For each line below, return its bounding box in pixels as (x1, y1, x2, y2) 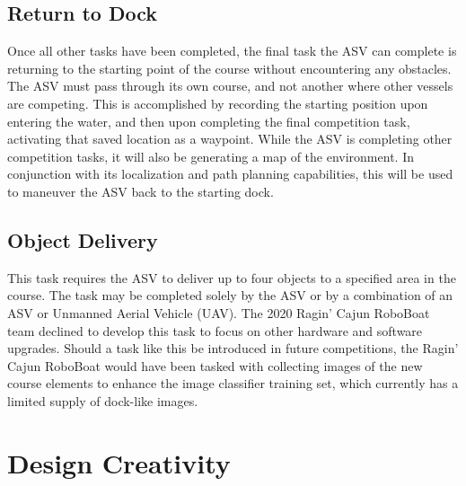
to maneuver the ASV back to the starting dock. (7, 181, 274, 200)
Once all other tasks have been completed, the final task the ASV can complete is (7, 41, 457, 60)
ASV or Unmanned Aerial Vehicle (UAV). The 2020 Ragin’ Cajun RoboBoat (7, 303, 430, 322)
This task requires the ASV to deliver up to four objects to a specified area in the (7, 268, 456, 287)
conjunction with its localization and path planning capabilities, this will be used (7, 164, 453, 183)
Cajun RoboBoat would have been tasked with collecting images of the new (7, 356, 423, 375)
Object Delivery (7, 225, 158, 253)
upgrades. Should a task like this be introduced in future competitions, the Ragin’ (7, 339, 459, 358)
